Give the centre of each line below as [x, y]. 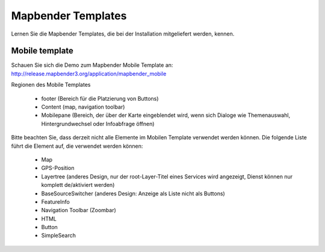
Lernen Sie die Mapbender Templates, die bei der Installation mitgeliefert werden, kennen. [123, 34]
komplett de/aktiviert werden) [78, 185]
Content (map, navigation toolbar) [83, 107]
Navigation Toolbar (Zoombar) [79, 210]
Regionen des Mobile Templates [51, 85]
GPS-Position [58, 168]
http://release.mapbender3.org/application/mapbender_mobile [89, 74]
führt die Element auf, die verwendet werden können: [77, 146]
